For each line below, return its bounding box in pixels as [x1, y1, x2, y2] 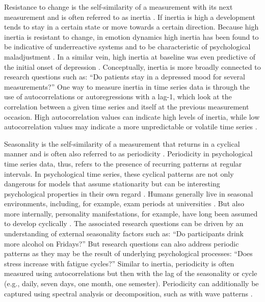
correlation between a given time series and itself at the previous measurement [4, 101, 249, 112]
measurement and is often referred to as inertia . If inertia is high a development [4, 11, 255, 22]
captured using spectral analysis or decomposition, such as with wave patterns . [4, 288, 253, 298]
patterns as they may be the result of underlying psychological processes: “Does [4, 248, 253, 259]
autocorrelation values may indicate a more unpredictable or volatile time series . [4, 121, 257, 132]
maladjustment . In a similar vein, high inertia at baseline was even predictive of [4, 51, 256, 62]
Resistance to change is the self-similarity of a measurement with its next [4, 2, 233, 12]
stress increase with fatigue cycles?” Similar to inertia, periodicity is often [4, 258, 234, 268]
